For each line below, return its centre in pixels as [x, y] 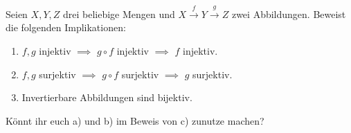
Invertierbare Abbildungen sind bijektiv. [107, 97]
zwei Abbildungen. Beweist [289, 14]
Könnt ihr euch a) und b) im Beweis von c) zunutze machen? [135, 120]
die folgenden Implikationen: [66, 27]
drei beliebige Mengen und [119, 14]
